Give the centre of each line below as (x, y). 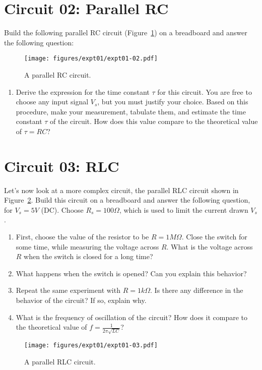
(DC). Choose (62, 209)
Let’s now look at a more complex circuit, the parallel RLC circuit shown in (121, 190)
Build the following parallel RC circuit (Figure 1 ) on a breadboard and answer (126, 33)
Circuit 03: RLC (62, 166)
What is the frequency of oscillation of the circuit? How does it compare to (132, 317)
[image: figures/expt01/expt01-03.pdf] (91, 345)
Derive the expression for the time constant (83, 91)
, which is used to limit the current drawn (184, 209)
